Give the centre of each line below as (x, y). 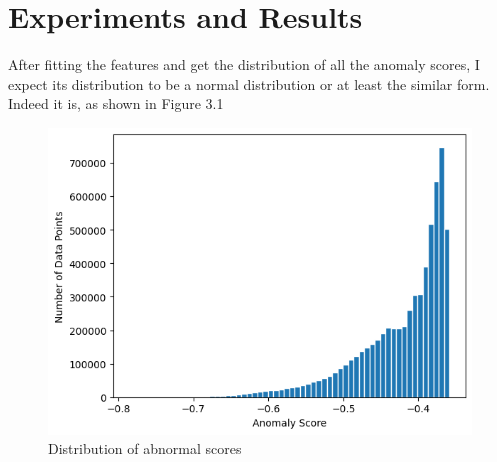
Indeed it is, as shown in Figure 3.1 (116, 103)
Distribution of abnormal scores (145, 448)
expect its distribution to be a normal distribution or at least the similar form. (249, 83)
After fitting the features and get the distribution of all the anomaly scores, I (244, 64)
